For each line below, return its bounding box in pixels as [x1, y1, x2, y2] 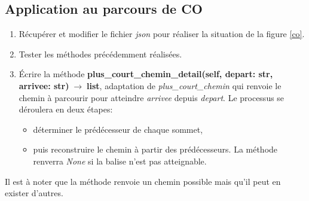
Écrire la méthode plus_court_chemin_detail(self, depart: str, [19, 68, 273, 80]
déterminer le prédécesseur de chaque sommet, [33, 123, 203, 135]
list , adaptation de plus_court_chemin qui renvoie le [87, 79, 282, 92]
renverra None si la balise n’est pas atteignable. [33, 154, 207, 167]
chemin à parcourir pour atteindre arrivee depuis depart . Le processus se [19, 91, 284, 103]
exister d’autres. [5, 187, 63, 199]
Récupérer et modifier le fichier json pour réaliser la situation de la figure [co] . [19, 28, 305, 40]
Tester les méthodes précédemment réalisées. [19, 47, 182, 60]
